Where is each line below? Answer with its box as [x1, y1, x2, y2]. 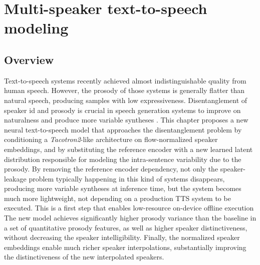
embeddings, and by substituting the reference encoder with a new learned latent [4, 143, 253, 154]
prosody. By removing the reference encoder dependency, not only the [4, 163, 218, 174]
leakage [4, 173, 27, 183]
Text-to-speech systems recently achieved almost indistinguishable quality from [4, 75, 246, 85]
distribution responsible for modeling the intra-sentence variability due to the [4, 153, 241, 164]
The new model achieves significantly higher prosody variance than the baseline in [4, 212, 256, 223]
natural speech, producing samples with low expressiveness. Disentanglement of [4, 94, 247, 105]
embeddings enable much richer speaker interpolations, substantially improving [4, 241, 246, 252]
